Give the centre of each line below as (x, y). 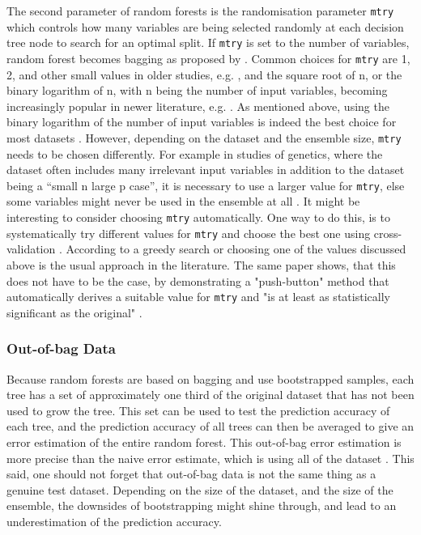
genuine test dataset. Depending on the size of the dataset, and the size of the (200, 489)
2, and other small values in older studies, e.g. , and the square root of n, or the (204, 74)
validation (31, 249)
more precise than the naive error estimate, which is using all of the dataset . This (210, 458)
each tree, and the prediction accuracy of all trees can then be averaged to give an (210, 426)
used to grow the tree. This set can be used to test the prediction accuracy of (198, 410)
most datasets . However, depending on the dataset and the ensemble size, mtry (204, 137)
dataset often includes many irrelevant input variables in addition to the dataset (206, 170)
